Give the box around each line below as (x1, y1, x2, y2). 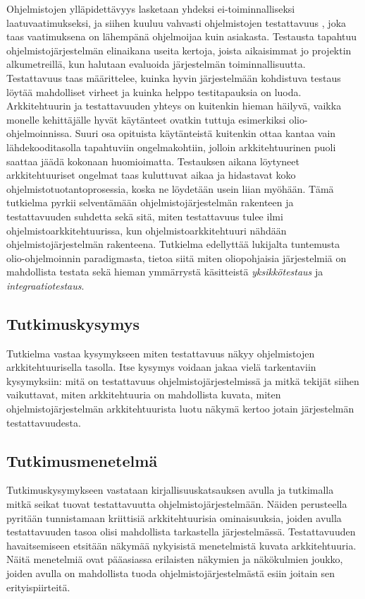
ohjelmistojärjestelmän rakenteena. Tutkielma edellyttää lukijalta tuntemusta (6, 237, 340, 251)
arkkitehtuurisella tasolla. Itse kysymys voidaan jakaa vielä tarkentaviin (6, 360, 316, 374)
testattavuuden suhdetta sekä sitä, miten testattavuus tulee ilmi (6, 208, 283, 223)
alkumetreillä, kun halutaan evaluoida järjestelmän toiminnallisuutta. (6, 57, 306, 71)
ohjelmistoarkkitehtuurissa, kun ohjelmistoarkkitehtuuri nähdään (6, 223, 287, 237)
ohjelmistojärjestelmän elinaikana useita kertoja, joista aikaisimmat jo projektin (6, 42, 352, 57)
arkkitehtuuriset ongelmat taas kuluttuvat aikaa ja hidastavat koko (6, 167, 296, 182)
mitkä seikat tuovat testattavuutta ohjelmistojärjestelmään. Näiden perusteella (6, 497, 347, 511)
